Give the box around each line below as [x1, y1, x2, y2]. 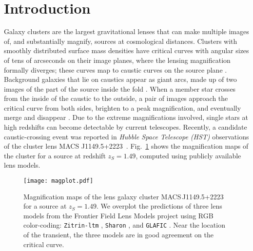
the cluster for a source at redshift [4, 150, 106, 160]
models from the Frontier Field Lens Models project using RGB [23, 210, 214, 220]
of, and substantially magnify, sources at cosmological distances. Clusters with [4, 36, 237, 46]
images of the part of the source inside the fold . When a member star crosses [4, 83, 236, 94]
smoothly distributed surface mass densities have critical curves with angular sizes [4, 45, 249, 56]
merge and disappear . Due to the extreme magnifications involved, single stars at [4, 112, 248, 122]
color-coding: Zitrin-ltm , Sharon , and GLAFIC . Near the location [23, 220, 225, 230]
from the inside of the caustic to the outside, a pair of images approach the [4, 93, 228, 103]
